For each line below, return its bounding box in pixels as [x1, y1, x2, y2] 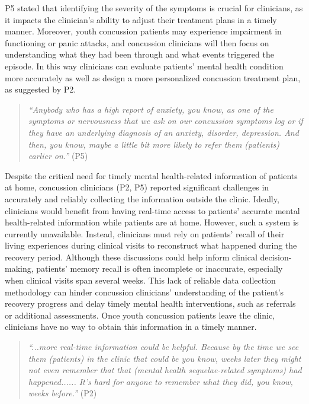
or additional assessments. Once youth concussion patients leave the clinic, [5, 308, 275, 321]
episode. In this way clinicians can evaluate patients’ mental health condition [5, 59, 284, 72]
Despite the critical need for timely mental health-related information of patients [5, 169, 298, 182]
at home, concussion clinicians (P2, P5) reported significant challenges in [5, 181, 269, 193]
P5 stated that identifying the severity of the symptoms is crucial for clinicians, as [5, 2, 303, 14]
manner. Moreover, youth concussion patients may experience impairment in [5, 25, 282, 37]
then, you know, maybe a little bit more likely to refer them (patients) [28, 138, 280, 150]
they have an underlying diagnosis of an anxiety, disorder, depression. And [28, 126, 299, 138]
